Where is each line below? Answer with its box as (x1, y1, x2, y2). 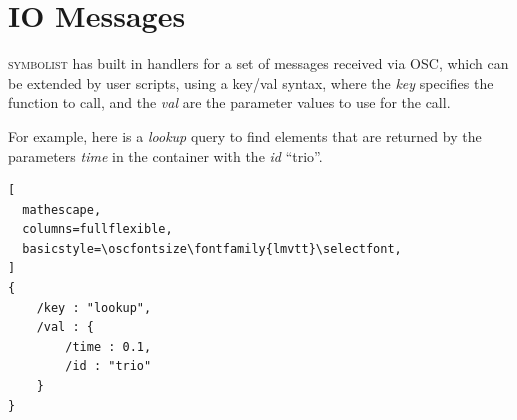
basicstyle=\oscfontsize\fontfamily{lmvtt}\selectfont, (22, 241, 402, 256)
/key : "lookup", (36, 300, 152, 315)
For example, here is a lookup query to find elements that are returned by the (8, 125, 482, 146)
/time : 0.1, (65, 339, 152, 354)
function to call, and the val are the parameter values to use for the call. (8, 92, 451, 113)
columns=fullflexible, (22, 222, 173, 237)
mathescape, (22, 202, 102, 217)
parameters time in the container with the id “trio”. (8, 145, 323, 166)
